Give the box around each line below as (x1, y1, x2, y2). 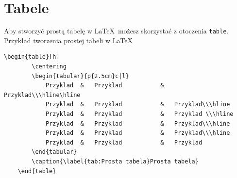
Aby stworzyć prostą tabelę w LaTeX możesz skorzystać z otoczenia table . (4, 26, 229, 36)
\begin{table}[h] (4, 53, 60, 61)
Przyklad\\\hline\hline (4, 91, 81, 98)
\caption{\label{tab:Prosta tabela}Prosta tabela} (32, 158, 199, 165)
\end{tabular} (32, 148, 77, 156)
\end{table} (17, 167, 56, 175)
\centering (32, 63, 67, 70)
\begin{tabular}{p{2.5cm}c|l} (32, 72, 129, 80)
